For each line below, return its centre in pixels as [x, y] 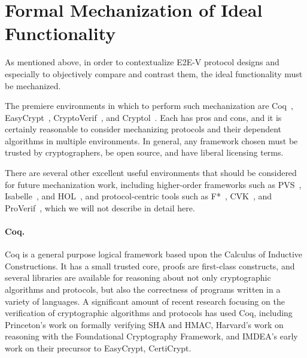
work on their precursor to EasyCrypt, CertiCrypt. [98, 348]
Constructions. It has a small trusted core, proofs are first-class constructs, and [150, 266]
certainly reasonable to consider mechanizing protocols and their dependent [143, 129]
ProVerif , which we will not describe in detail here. [100, 207]
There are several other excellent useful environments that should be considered [151, 173]
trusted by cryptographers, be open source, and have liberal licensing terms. [144, 152]
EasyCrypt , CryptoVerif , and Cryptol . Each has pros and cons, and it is [143, 117]
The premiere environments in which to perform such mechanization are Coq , [149, 106]
